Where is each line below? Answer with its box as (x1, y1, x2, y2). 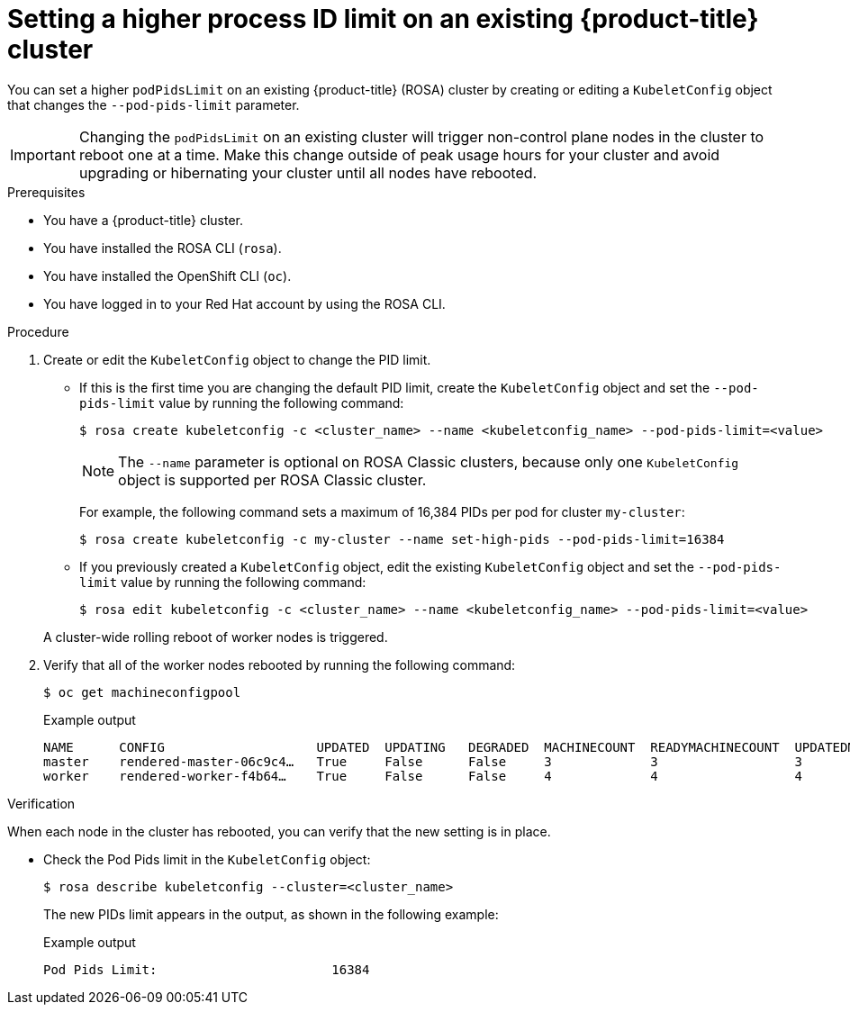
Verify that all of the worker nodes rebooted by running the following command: (43, 656, 516, 673)
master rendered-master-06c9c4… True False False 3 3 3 (43, 754, 802, 769)
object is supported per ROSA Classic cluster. (118, 470, 427, 489)
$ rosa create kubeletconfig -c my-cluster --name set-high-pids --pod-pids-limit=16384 (79, 531, 725, 547)
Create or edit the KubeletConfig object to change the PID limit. (43, 351, 431, 367)
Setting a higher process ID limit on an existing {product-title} (7, 4, 759, 34)
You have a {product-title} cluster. (43, 212, 243, 228)
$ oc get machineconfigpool (43, 684, 241, 700)
